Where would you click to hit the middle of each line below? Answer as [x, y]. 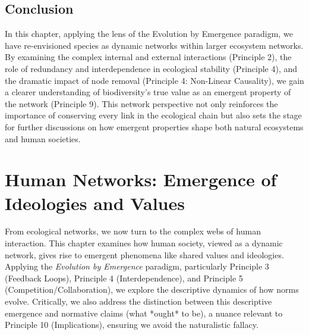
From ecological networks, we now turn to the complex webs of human [133, 231]
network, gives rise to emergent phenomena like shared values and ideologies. [144, 254]
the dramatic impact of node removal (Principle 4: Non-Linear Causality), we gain [154, 80]
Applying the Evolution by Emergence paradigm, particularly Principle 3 [137, 266]
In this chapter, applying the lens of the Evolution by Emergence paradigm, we [149, 34]
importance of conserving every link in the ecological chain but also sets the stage [153, 115]
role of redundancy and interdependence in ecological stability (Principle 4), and [151, 68]
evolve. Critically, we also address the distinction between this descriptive [138, 301]
